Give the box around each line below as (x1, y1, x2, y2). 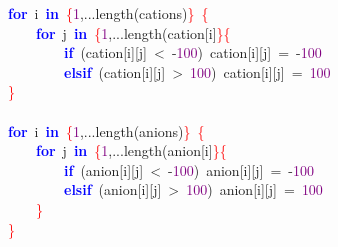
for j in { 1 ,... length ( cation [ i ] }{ (36, 22, 231, 43)
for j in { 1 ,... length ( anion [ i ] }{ (36, 140, 227, 161)
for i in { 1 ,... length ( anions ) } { (8, 120, 205, 141)
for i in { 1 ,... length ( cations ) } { (8, 3, 209, 23)
